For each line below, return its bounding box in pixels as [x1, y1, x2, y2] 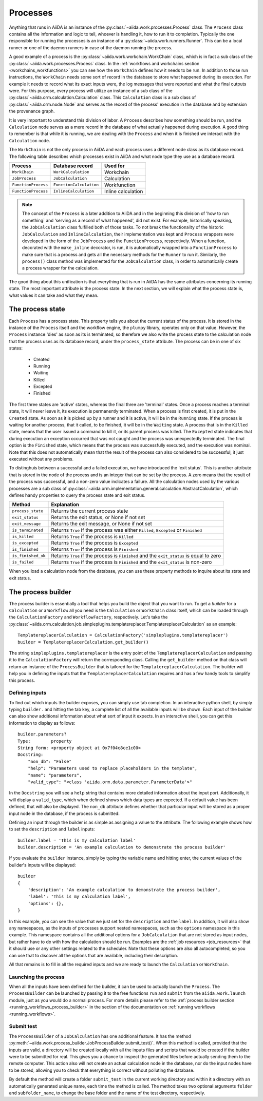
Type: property [18, 738, 72, 744]
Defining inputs [9, 690, 46, 696]
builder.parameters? [18, 732, 67, 737]
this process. [9, 677, 35, 683]
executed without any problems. [9, 456, 74, 462]
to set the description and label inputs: [9, 826, 95, 832]
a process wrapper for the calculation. [22, 265, 99, 271]
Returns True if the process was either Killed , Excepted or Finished [51, 527, 202, 534]
